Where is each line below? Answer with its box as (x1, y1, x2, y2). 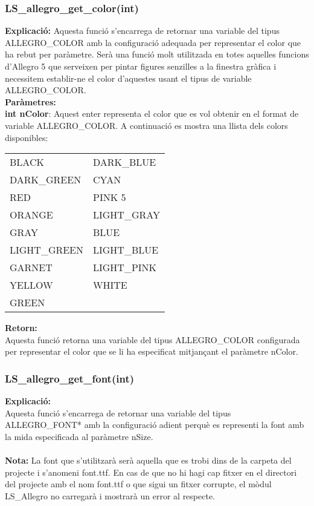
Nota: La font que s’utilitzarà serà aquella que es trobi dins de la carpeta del (5, 454, 292, 467)
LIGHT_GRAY (93, 208, 160, 222)
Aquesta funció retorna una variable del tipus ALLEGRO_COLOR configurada (5, 333, 300, 346)
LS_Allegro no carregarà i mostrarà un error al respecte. (5, 489, 216, 502)
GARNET (10, 260, 53, 275)
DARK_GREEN (10, 172, 82, 187)
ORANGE (10, 208, 53, 222)
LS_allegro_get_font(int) (5, 370, 135, 386)
